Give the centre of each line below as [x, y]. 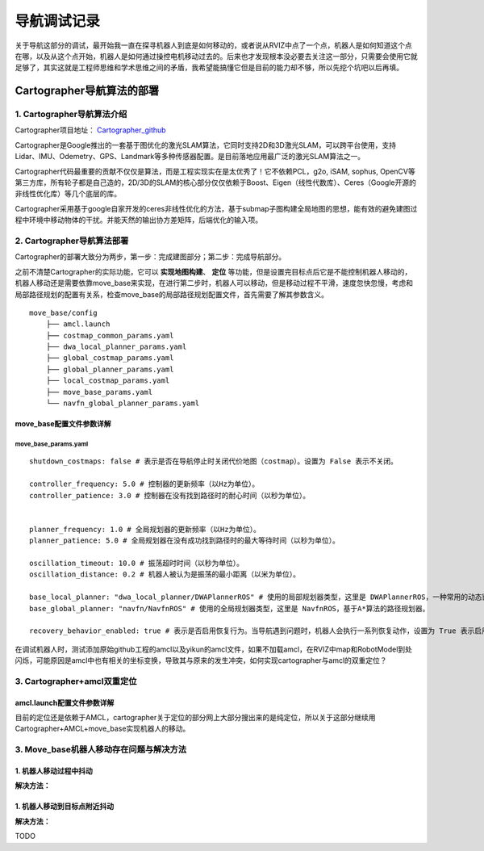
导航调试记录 [58, 21]
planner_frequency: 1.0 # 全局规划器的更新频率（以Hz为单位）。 [145, 529]
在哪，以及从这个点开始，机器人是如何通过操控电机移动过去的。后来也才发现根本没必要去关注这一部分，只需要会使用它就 [216, 56]
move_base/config [63, 312]
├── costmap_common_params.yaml [110, 335]
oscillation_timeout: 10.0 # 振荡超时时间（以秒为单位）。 [137, 563]
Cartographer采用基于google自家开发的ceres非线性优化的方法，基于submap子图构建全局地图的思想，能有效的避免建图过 [216, 208]
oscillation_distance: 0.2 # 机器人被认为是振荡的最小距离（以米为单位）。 [165, 574]
